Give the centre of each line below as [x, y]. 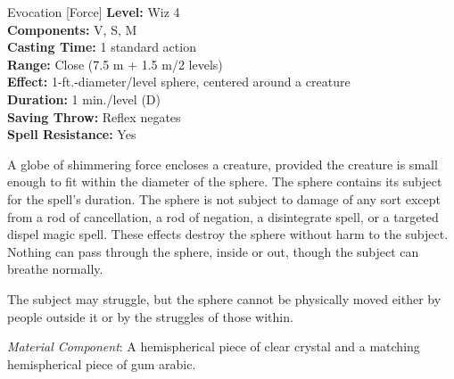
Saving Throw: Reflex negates [94, 116]
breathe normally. [55, 269]
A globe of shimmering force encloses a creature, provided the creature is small [223, 164]
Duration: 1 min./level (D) [84, 99]
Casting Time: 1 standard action [102, 47]
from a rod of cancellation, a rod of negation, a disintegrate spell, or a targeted [223, 216]
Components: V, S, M [72, 29]
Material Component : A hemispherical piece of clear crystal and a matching [214, 346]
